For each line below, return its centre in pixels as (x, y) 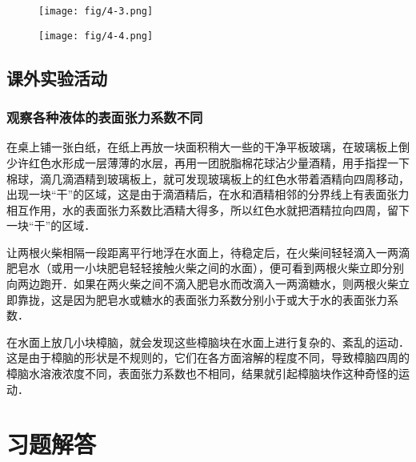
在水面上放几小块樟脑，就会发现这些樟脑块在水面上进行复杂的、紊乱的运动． (208, 341)
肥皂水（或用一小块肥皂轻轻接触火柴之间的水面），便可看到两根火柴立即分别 (205, 268)
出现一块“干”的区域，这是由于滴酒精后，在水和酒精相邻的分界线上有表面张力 (208, 194)
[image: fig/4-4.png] (96, 36)
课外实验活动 (57, 77)
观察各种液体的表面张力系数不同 (105, 117)
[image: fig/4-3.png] (96, 11)
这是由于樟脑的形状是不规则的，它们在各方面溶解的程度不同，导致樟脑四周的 (208, 358)
